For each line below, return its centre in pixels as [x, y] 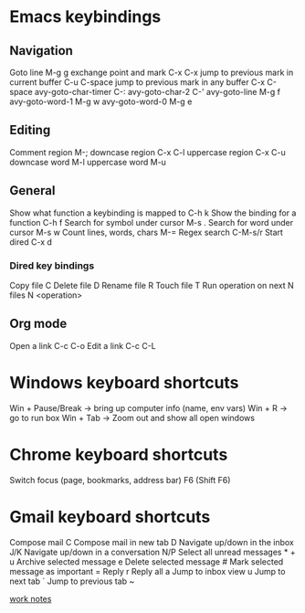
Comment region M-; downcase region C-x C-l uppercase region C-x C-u [147, 152]
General [33, 190]
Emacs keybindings [85, 17]
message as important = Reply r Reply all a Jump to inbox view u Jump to [147, 571]
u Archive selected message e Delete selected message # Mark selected [147, 561]
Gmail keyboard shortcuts [110, 517]
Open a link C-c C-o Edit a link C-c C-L [83, 345]
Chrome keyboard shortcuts [119, 454]
